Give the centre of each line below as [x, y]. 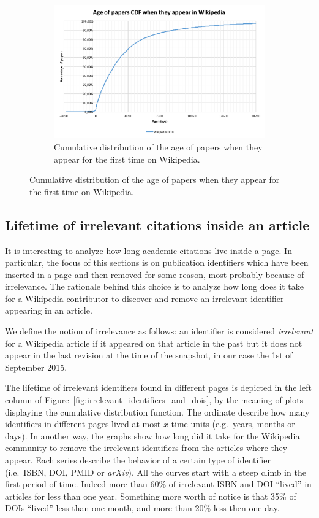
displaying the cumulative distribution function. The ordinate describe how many [157, 412]
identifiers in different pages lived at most [83, 424]
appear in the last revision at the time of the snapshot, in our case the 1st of [149, 355]
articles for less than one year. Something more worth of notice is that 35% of [151, 496]
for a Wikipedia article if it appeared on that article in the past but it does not [154, 343]
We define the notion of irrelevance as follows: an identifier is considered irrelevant [159, 331]
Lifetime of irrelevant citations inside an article [157, 224]
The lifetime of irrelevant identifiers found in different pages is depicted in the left [158, 388]
